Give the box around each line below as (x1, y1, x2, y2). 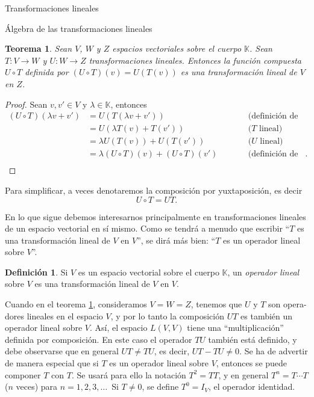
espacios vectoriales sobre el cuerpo (112, 42, 242, 55)
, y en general (218, 368, 269, 381)
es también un (240, 309, 293, 322)
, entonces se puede (216, 357, 287, 369)
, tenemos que (190, 298, 242, 310)
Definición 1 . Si (5, 265, 68, 278)
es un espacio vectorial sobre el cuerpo (78, 265, 219, 278)
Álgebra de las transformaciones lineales (5, 22, 152, 34)
